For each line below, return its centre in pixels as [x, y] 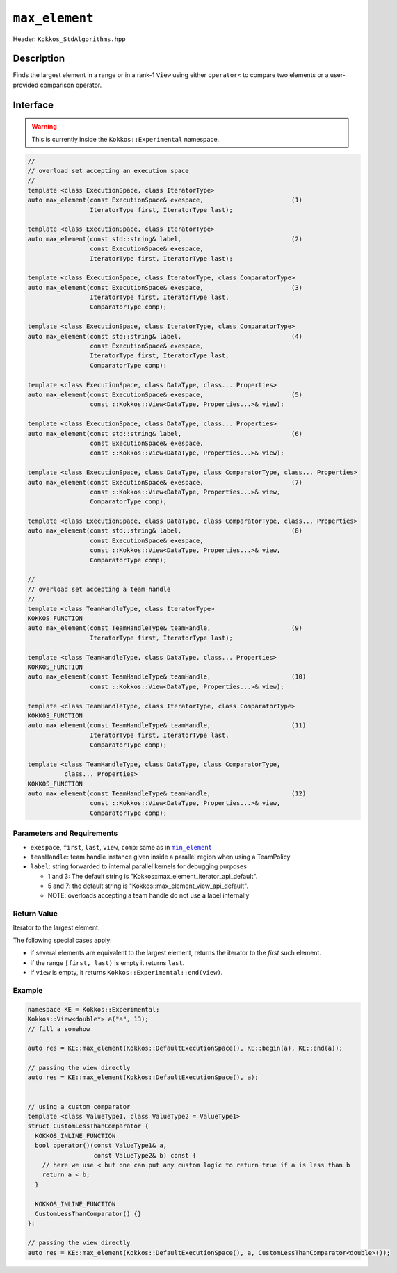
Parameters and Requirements [65, 833]
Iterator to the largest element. [56, 927]
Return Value [35, 914]
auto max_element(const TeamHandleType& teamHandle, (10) [167, 677]
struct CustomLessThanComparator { [88, 1126]
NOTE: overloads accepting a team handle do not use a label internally [148, 895]
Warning [44, 127]
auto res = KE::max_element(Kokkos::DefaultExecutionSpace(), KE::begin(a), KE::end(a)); [185, 1048]
